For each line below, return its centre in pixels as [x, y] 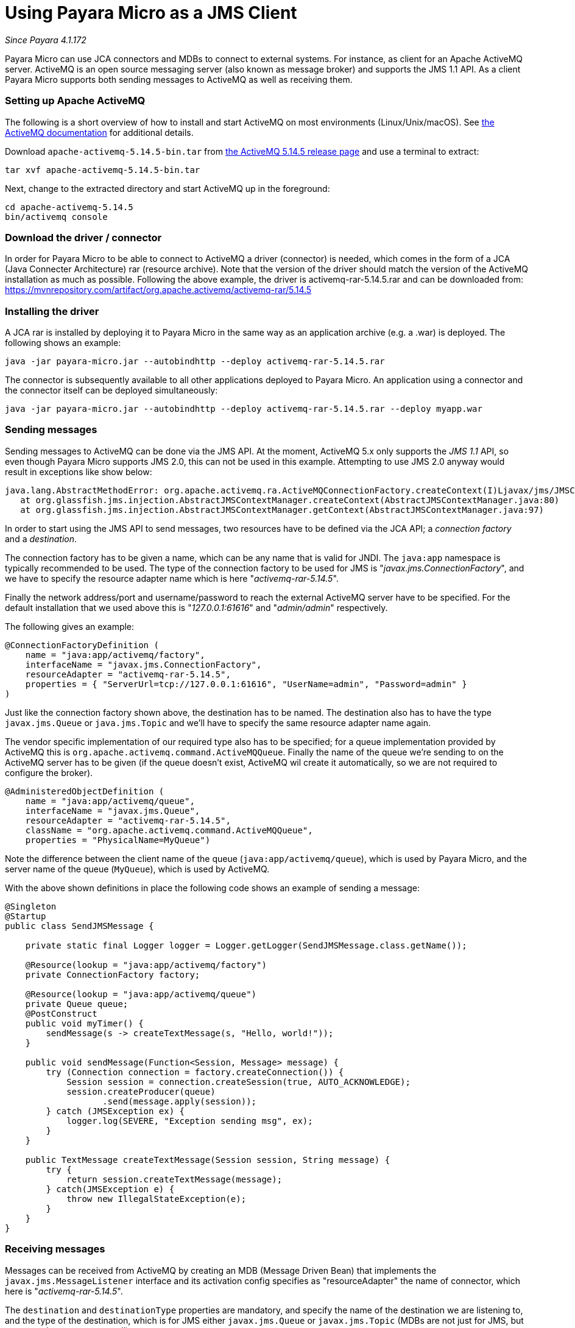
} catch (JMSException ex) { [115, 1111]
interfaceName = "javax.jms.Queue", [113, 811]
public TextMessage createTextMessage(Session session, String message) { [208, 1160]
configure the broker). [49, 772]
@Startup [26, 916]
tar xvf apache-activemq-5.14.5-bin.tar [103, 170]
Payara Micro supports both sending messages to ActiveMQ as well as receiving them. [179, 79]
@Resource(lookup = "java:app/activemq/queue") [141, 994]
